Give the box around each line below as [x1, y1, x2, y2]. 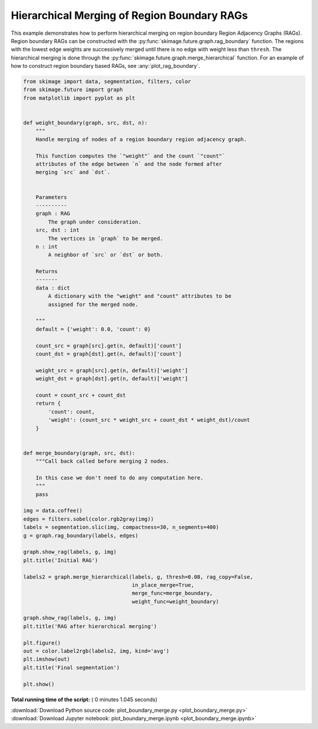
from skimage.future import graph [23, 86, 123, 93]
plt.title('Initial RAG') [23, 557, 98, 563]
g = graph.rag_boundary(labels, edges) [23, 532, 138, 539]
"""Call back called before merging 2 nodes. [35, 458, 170, 465]
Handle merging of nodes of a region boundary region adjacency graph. [35, 136, 247, 143]
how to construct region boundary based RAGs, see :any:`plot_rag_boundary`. [11, 63, 200, 70]
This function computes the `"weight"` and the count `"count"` [35, 152, 226, 159]
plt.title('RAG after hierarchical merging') [23, 623, 157, 629]
